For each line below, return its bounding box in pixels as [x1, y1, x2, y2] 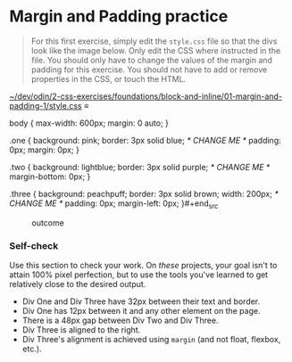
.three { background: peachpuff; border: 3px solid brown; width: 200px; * [9, 188, 279, 199]
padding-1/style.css [9, 100, 82, 111]
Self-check [9, 239, 59, 251]
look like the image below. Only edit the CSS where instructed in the [30, 45, 281, 55]
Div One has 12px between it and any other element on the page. [21, 306, 261, 317]
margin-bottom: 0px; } [9, 171, 91, 182]
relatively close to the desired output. [9, 279, 146, 290]
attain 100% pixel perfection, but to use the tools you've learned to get [9, 269, 269, 280]
